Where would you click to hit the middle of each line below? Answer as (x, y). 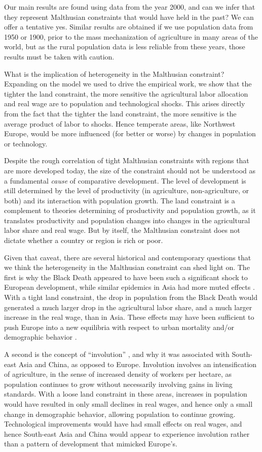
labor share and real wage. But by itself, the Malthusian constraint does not (122, 230)
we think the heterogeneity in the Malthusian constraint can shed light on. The (127, 267)
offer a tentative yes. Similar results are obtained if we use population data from (129, 27)
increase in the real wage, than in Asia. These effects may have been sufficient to (129, 317)
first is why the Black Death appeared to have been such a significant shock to (126, 277)
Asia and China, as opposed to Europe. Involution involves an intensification (138, 364)
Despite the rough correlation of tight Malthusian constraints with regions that (127, 160)
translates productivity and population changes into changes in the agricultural (127, 220)
